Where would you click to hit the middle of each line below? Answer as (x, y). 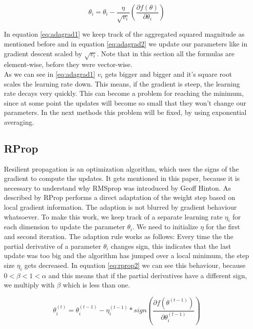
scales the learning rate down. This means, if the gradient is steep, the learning (122, 83)
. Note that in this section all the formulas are (166, 53)
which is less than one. (97, 285)
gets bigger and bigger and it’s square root (168, 74)
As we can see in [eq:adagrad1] (50, 74)
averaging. (19, 121)
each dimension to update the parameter (65, 227)
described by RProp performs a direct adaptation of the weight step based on (120, 197)
